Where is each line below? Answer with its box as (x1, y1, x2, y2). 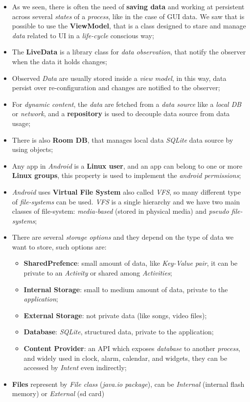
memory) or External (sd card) (12, 388, 105, 399)
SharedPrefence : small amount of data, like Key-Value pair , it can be (23, 258, 238, 268)
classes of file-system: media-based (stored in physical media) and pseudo (12, 206, 229, 216)
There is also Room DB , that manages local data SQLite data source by (12, 134, 233, 145)
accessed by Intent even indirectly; (23, 362, 127, 373)
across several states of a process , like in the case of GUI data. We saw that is (12, 11, 245, 21)
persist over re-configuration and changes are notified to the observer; (12, 82, 220, 93)
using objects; (12, 144, 53, 154)
